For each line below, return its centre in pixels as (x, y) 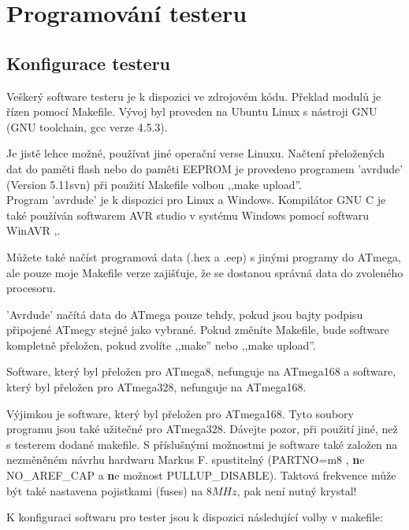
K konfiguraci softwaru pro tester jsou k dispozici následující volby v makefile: (195, 517)
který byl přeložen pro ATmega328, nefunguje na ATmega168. (156, 387)
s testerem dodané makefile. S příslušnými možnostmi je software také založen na (202, 444)
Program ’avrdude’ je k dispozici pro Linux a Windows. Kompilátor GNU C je (196, 200)
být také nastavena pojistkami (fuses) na (105, 490)
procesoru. (31, 288)
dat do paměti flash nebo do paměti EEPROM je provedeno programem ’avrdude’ (205, 168)
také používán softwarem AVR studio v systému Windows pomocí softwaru (188, 215)
